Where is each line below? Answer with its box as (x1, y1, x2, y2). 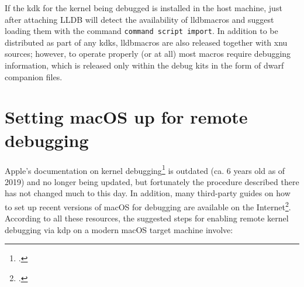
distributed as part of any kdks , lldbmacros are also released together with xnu (5, 36, 288, 48)
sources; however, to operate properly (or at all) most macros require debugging (5, 47, 291, 60)
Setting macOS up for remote (5, 105, 248, 129)
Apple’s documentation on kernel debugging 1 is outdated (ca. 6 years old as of (5, 162, 285, 176)
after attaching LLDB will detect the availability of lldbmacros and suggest (5, 13, 274, 25)
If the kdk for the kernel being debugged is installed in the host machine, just (5, 2, 282, 13)
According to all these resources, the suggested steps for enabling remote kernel (5, 212, 289, 224)
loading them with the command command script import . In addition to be (5, 25, 278, 37)
